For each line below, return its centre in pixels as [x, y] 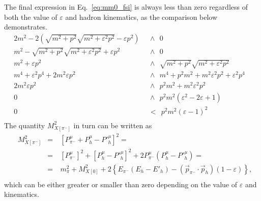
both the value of [31, 17]
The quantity [25, 125]
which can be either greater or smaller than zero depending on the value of [121, 184]
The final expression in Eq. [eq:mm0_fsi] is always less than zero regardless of [126, 7]
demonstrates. [26, 27]
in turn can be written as [113, 125]
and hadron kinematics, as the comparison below [141, 17]
